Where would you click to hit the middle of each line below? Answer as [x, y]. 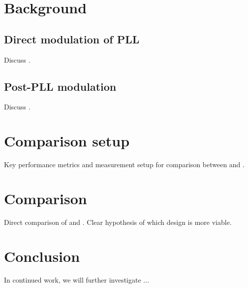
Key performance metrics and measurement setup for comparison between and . [124, 164]
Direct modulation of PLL [72, 39]
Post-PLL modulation [60, 86]
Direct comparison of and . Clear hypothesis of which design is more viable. [118, 222]
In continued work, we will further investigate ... [77, 279]
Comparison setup [67, 141]
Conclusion [42, 256]
